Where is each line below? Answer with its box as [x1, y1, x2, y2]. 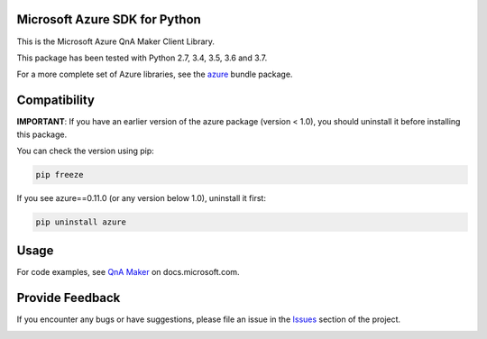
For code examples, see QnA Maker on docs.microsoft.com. [16, 267, 240, 278]
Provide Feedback [16, 290, 121, 306]
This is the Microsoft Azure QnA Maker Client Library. [16, 36, 216, 47]
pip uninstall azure [35, 216, 126, 227]
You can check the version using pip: [16, 145, 155, 156]
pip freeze [35, 169, 84, 179]
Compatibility [16, 93, 95, 108]
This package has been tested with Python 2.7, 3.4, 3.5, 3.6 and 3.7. [16, 52, 268, 63]
